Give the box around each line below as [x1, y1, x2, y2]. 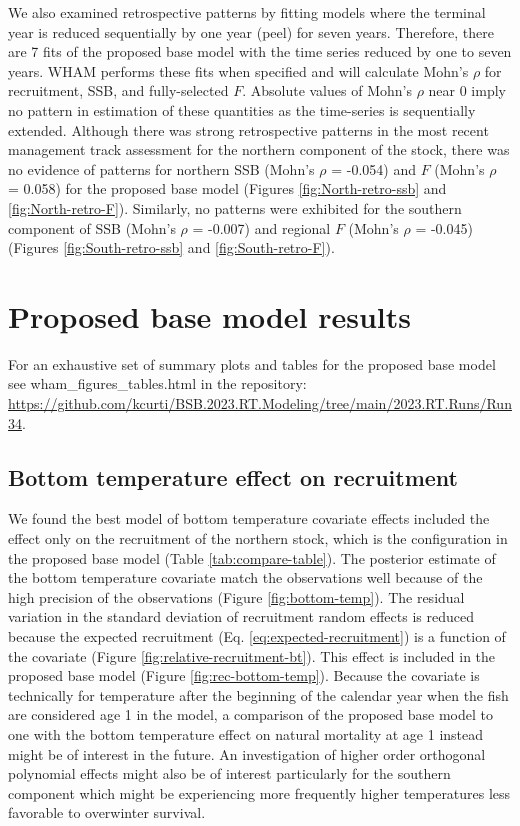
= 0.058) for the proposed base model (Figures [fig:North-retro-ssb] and [8, 178, 447, 199]
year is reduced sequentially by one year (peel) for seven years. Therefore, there [8, 21, 494, 42]
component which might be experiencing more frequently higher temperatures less [8, 782, 511, 803]
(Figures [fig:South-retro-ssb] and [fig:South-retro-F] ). [8, 237, 335, 258]
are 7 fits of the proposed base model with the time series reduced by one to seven [8, 41, 512, 62]
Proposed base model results [8, 295, 412, 336]
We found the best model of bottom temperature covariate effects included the [8, 508, 490, 529]
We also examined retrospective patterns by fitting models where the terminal [8, 2, 486, 22]
